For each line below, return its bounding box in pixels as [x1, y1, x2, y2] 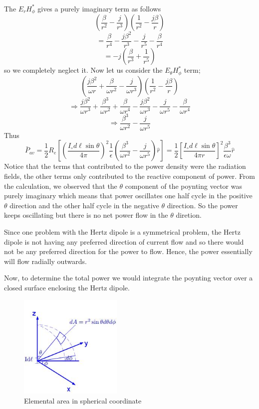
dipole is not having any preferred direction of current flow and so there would [4, 236, 244, 247]
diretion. [176, 210, 202, 220]
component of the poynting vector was [125, 180, 242, 191]
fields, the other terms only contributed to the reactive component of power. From [4, 171, 256, 181]
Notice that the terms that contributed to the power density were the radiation [4, 161, 246, 171]
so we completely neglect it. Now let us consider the [4, 65, 163, 75]
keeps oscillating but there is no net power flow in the [4, 210, 168, 220]
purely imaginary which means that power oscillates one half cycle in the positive [4, 190, 253, 201]
